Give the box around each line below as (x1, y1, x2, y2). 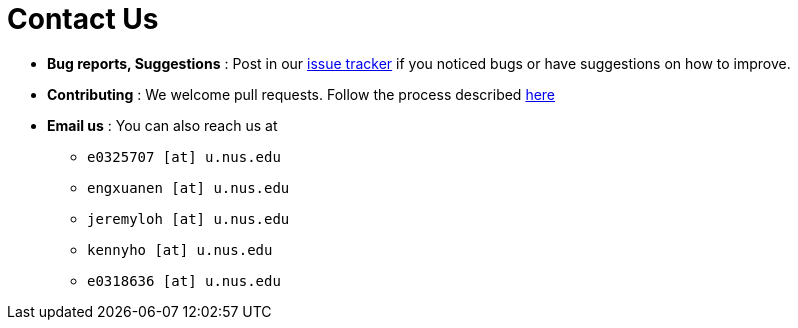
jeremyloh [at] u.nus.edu (87, 210, 290, 227)
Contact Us (7, 2, 159, 36)
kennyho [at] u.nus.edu (87, 241, 273, 258)
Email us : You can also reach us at (47, 116, 278, 134)
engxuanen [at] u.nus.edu (87, 179, 290, 196)
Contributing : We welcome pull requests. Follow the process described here (47, 85, 556, 103)
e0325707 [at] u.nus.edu (87, 148, 281, 165)
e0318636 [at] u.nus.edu (87, 272, 281, 289)
